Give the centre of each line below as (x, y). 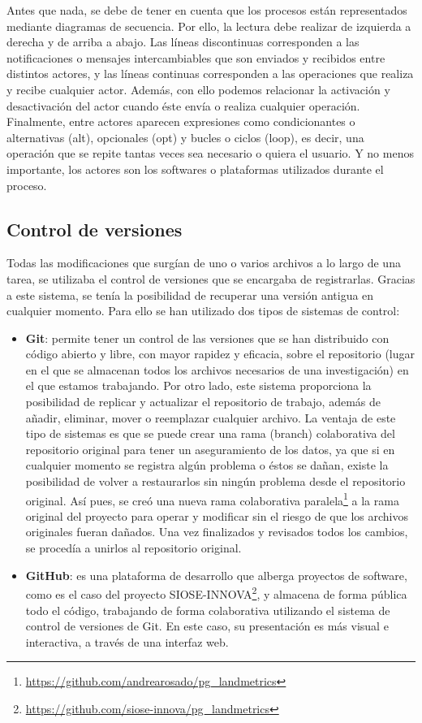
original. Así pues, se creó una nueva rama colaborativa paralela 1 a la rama (212, 499)
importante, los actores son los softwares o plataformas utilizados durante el (195, 169)
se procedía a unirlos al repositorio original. (133, 548)
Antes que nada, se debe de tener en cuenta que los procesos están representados (207, 10)
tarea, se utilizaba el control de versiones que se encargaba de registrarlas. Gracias (211, 278)
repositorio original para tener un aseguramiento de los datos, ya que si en (210, 449)
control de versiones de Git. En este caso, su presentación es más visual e (207, 626)
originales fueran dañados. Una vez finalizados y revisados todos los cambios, (217, 532)
